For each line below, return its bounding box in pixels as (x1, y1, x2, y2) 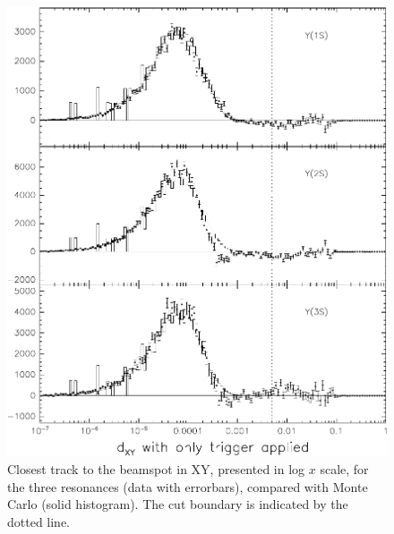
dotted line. (7, 512, 71, 530)
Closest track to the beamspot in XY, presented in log (7, 459, 305, 478)
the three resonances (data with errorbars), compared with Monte (7, 477, 368, 496)
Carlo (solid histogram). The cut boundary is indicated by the (7, 495, 348, 513)
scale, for (320, 459, 369, 478)
